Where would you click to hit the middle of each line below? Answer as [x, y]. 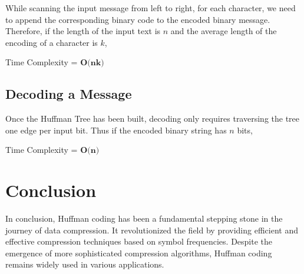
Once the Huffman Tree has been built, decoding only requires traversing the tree [153, 118]
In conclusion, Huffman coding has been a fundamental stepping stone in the [144, 218]
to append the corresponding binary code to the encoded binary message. [138, 19]
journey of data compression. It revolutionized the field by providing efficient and [152, 230]
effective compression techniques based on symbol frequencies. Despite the [139, 241]
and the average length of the [224, 31]
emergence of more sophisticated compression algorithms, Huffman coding [139, 253]
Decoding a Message [69, 94]
